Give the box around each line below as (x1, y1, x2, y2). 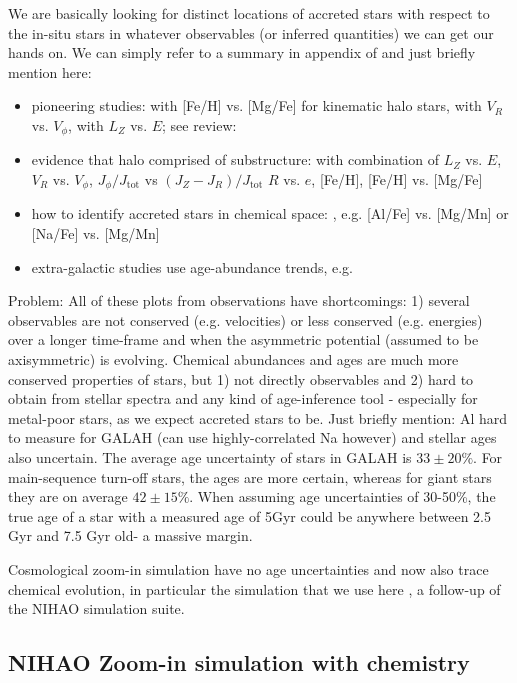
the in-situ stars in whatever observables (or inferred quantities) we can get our (8, 22, 494, 43)
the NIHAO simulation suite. (8, 598, 185, 619)
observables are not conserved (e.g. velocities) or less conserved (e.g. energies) (8, 309, 483, 330)
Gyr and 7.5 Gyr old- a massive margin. (8, 525, 253, 546)
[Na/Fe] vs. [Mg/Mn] (31, 223, 160, 244)
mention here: (8, 61, 92, 82)
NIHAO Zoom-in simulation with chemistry (8, 647, 470, 678)
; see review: (162, 114, 237, 135)
